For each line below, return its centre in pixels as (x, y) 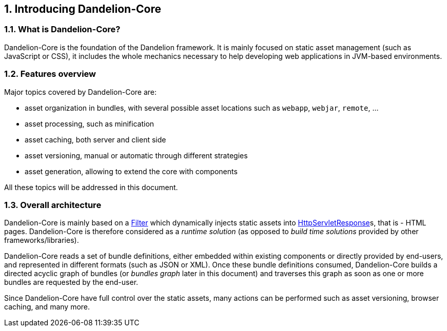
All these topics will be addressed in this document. (91, 187)
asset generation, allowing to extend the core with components (131, 171)
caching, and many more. (47, 307)
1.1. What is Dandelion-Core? (62, 29)
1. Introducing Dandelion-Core (83, 9)
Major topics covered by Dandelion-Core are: (81, 92)
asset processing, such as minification (90, 123)
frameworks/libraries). (42, 240)
